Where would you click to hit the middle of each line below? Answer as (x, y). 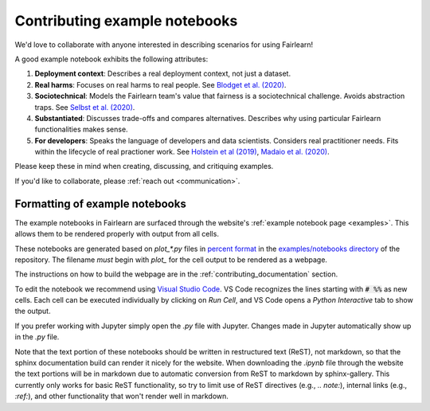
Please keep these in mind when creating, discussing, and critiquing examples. (144, 166)
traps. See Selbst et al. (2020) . (85, 107)
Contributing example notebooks (126, 21)
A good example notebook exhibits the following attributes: (111, 59)
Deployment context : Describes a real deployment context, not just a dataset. (162, 74)
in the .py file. (37, 337)
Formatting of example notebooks (100, 204)
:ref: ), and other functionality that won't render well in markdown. (121, 396)
